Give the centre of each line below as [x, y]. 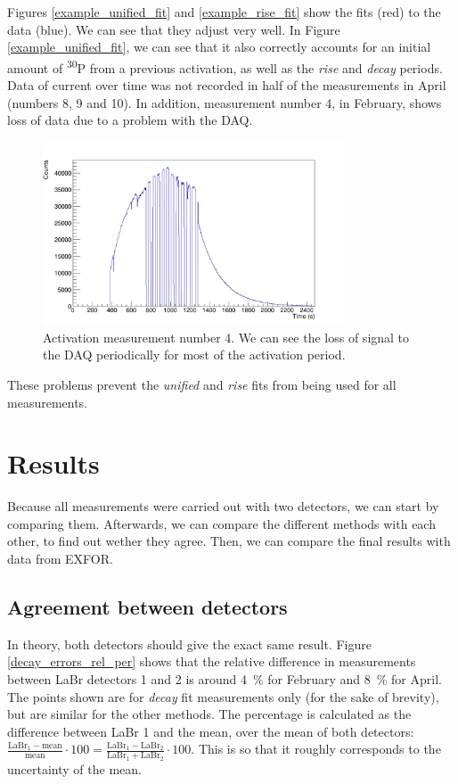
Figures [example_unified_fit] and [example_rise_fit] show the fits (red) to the [224, 12]
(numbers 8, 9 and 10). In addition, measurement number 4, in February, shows [225, 102]
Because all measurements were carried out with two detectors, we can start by [223, 506]
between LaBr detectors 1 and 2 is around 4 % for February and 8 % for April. [225, 679]
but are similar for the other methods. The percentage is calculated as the [209, 714]
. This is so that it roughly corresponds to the [316, 749]
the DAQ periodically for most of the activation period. [194, 355]
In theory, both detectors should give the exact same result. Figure [189, 644]
